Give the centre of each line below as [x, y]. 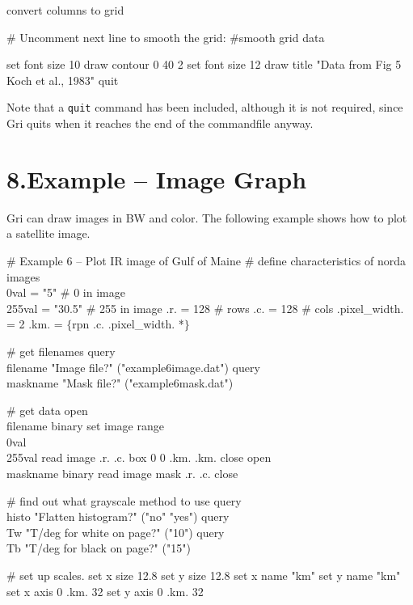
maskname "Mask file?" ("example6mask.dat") [120, 383]
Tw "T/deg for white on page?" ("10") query [116, 532]
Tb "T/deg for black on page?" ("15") [99, 548]
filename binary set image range [85, 426]
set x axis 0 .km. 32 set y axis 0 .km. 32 [105, 591]
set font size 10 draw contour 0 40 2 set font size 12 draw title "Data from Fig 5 [204, 64]
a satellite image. [48, 233]
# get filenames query [61, 351]
